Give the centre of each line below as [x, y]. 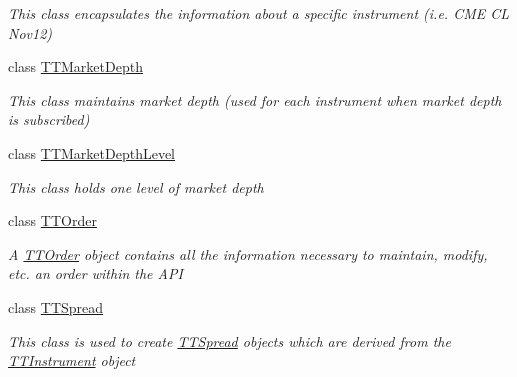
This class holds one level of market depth [136, 186]
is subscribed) [49, 119]
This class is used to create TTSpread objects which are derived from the [229, 340]
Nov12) [30, 32]
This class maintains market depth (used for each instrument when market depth [255, 99]
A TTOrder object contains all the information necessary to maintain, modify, [248, 253]
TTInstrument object [72, 360]
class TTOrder [52, 220]
